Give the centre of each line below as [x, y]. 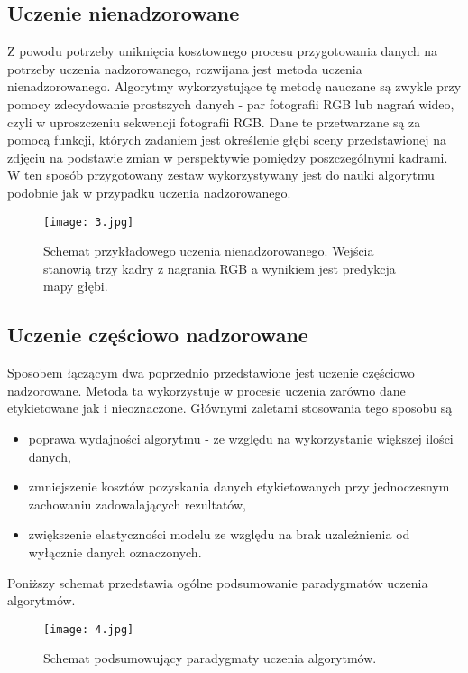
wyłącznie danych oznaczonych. [115, 551]
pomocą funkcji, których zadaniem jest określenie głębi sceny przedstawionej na [227, 140]
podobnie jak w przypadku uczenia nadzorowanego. [149, 192]
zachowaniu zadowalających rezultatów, [137, 504]
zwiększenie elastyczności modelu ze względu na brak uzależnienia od [219, 534]
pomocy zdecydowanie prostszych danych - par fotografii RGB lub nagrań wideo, [231, 103]
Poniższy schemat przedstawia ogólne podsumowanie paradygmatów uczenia [218, 582]
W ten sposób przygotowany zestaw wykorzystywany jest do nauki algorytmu [221, 175]
